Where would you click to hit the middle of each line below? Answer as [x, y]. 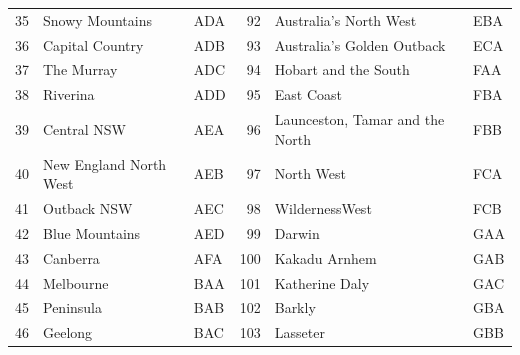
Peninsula [73, 307]
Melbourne [76, 282]
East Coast [308, 94]
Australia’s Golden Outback [360, 44]
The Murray [80, 69]
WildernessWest [323, 208]
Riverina [69, 94]
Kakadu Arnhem [325, 257]
